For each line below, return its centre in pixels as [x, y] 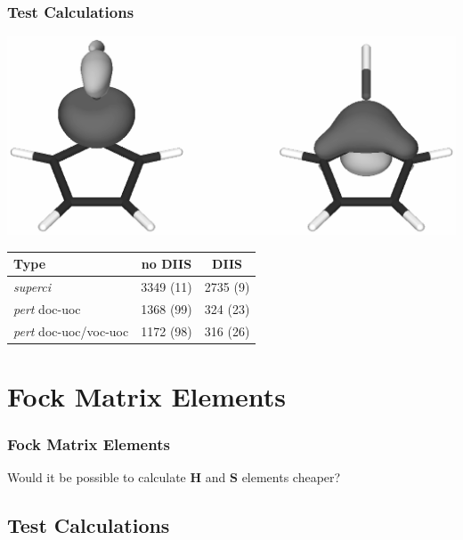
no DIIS [167, 264]
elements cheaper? [291, 477]
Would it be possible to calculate [97, 477]
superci [32, 287]
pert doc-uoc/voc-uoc [71, 330]
